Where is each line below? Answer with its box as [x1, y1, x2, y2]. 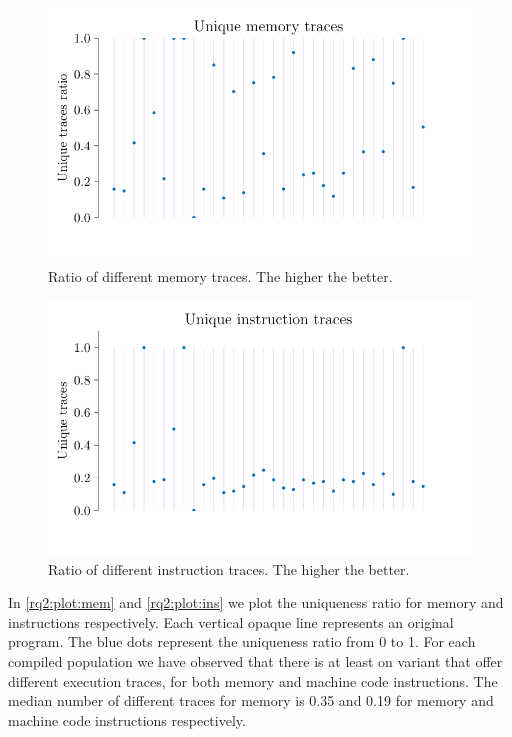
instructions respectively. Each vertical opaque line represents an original [8, 611, 454, 632]
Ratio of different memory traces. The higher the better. [48, 265, 393, 286]
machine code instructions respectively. [8, 709, 246, 730]
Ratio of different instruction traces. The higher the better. [48, 558, 410, 579]
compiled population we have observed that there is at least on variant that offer [8, 650, 503, 671]
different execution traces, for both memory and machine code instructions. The [8, 670, 498, 691]
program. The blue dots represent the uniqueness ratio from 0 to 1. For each [8, 631, 476, 652]
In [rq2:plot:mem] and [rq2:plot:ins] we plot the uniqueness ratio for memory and [8, 592, 504, 613]
